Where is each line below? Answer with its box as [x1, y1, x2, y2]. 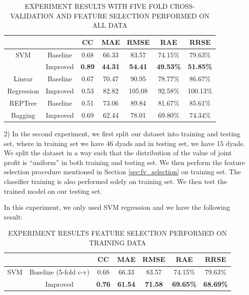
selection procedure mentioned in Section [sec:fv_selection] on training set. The [4, 166, 241, 177]
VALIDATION [10, 10, 54, 20]
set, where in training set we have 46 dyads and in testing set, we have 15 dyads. [4, 138, 245, 148]
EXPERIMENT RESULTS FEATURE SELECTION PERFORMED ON [8, 228, 227, 238]
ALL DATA [92, 20, 128, 30]
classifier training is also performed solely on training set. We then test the [4, 176, 227, 186]
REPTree [9, 98, 37, 108]
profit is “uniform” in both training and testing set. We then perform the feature [4, 157, 245, 167]
